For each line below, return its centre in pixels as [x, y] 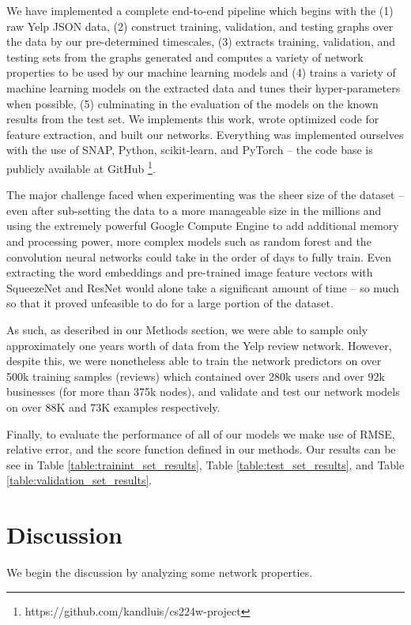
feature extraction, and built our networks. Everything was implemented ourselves [205, 134]
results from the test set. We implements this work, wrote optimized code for [193, 119]
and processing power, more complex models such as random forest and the [189, 241]
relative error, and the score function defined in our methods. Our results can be [201, 449]
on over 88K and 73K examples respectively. [113, 407]
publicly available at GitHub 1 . [81, 167]
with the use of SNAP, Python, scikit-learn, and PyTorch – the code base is [190, 150]
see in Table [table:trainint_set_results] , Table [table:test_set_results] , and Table [205, 464]
